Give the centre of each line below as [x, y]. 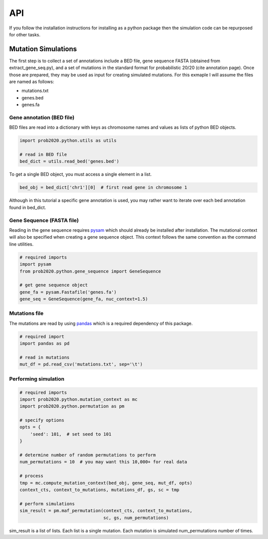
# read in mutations [44, 357]
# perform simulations [47, 504]
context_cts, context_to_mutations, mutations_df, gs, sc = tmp [100, 490]
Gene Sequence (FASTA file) [44, 220]
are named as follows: [32, 82]
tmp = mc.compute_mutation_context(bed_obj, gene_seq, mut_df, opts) [106, 483]
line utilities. [21, 244]
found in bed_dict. [28, 207]
